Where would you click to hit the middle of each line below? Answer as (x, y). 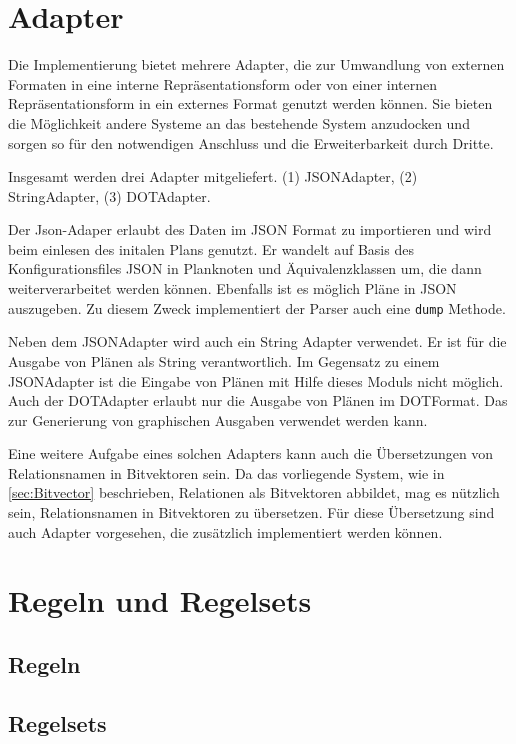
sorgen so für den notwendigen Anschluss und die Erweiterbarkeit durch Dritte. (251, 142)
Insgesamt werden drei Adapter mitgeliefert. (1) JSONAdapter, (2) (213, 176)
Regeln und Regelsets (160, 600)
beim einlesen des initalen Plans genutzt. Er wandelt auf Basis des (211, 248)
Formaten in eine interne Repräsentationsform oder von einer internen (223, 83)
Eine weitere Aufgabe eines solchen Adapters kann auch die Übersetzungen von (251, 453)
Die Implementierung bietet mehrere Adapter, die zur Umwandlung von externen (256, 64)
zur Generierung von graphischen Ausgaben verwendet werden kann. (218, 419)
